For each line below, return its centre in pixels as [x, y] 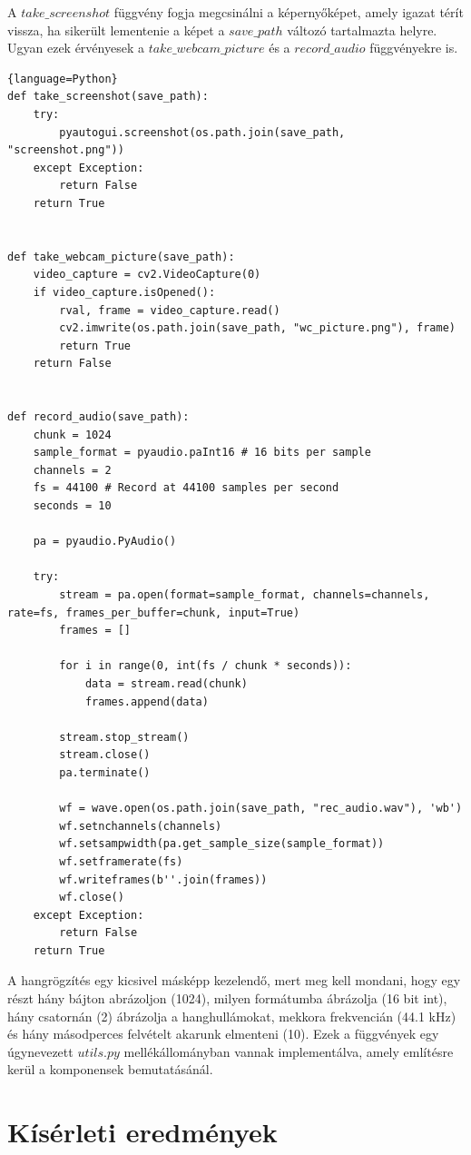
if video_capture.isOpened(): [124, 292]
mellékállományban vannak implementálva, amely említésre [289, 1051]
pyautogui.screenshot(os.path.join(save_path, [202, 132]
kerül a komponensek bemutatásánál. [110, 1069]
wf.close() [92, 898]
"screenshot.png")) [66, 150]
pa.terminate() [105, 772]
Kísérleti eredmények [142, 1132]
